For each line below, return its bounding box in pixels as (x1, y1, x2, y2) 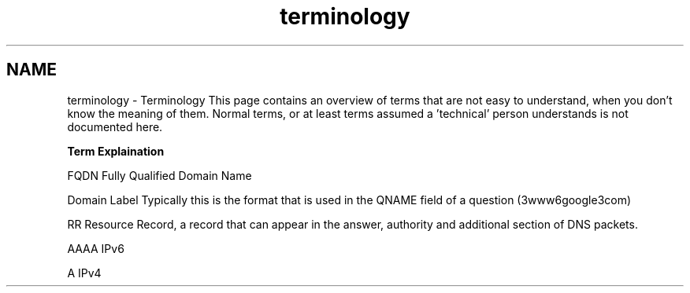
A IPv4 (67, 266, 102, 280)
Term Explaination (67, 144, 165, 158)
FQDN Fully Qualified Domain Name (67, 168, 252, 182)
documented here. (67, 119, 163, 134)
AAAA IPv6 (67, 241, 124, 255)
